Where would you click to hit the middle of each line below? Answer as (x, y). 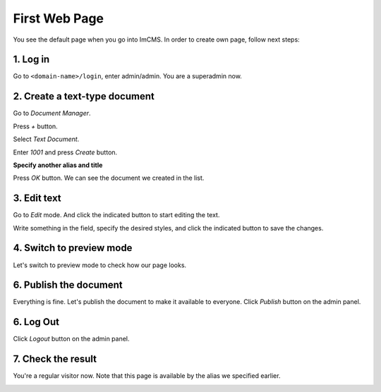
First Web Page (59, 18)
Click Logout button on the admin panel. (71, 339)
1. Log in (31, 60)
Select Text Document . (46, 139)
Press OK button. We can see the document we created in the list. (109, 178)
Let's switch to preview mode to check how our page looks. (100, 265)
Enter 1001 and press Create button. (65, 152)
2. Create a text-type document (84, 96)
